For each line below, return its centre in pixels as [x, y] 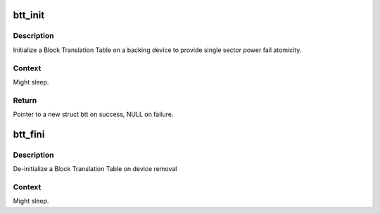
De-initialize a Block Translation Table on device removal [95, 169]
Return [25, 100]
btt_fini [29, 134]
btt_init [29, 15]
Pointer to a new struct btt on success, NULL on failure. [93, 114]
